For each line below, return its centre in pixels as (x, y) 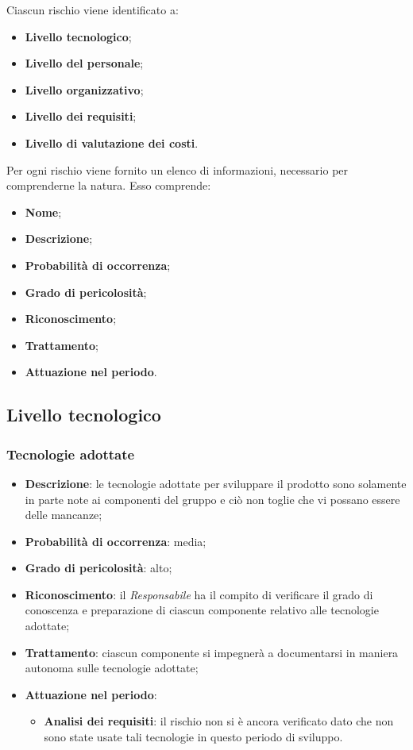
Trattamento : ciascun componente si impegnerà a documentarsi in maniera (212, 652)
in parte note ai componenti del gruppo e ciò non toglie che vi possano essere (212, 499)
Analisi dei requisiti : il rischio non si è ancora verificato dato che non (219, 721)
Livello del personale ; (84, 63)
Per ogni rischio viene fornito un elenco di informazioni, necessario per (178, 169)
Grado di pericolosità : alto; (98, 568)
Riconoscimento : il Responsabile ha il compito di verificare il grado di (199, 594)
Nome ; (43, 212)
